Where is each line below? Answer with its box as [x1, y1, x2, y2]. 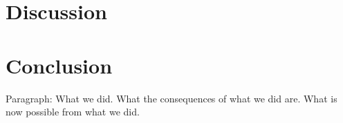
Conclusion [6, 51, 113, 79]
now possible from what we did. [6, 104, 140, 119]
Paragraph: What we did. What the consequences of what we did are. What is [6, 91, 337, 105]
